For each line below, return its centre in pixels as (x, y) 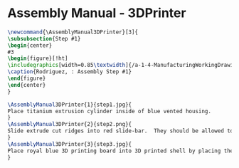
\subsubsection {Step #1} (44, 38)
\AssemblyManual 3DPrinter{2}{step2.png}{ (70, 125)
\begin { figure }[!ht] (38, 58)
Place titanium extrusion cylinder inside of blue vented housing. (110, 111)
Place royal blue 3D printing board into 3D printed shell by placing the (121, 151)
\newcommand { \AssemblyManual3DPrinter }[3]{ (73, 32)
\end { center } (27, 85)
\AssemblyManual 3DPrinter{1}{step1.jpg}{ (70, 105)
